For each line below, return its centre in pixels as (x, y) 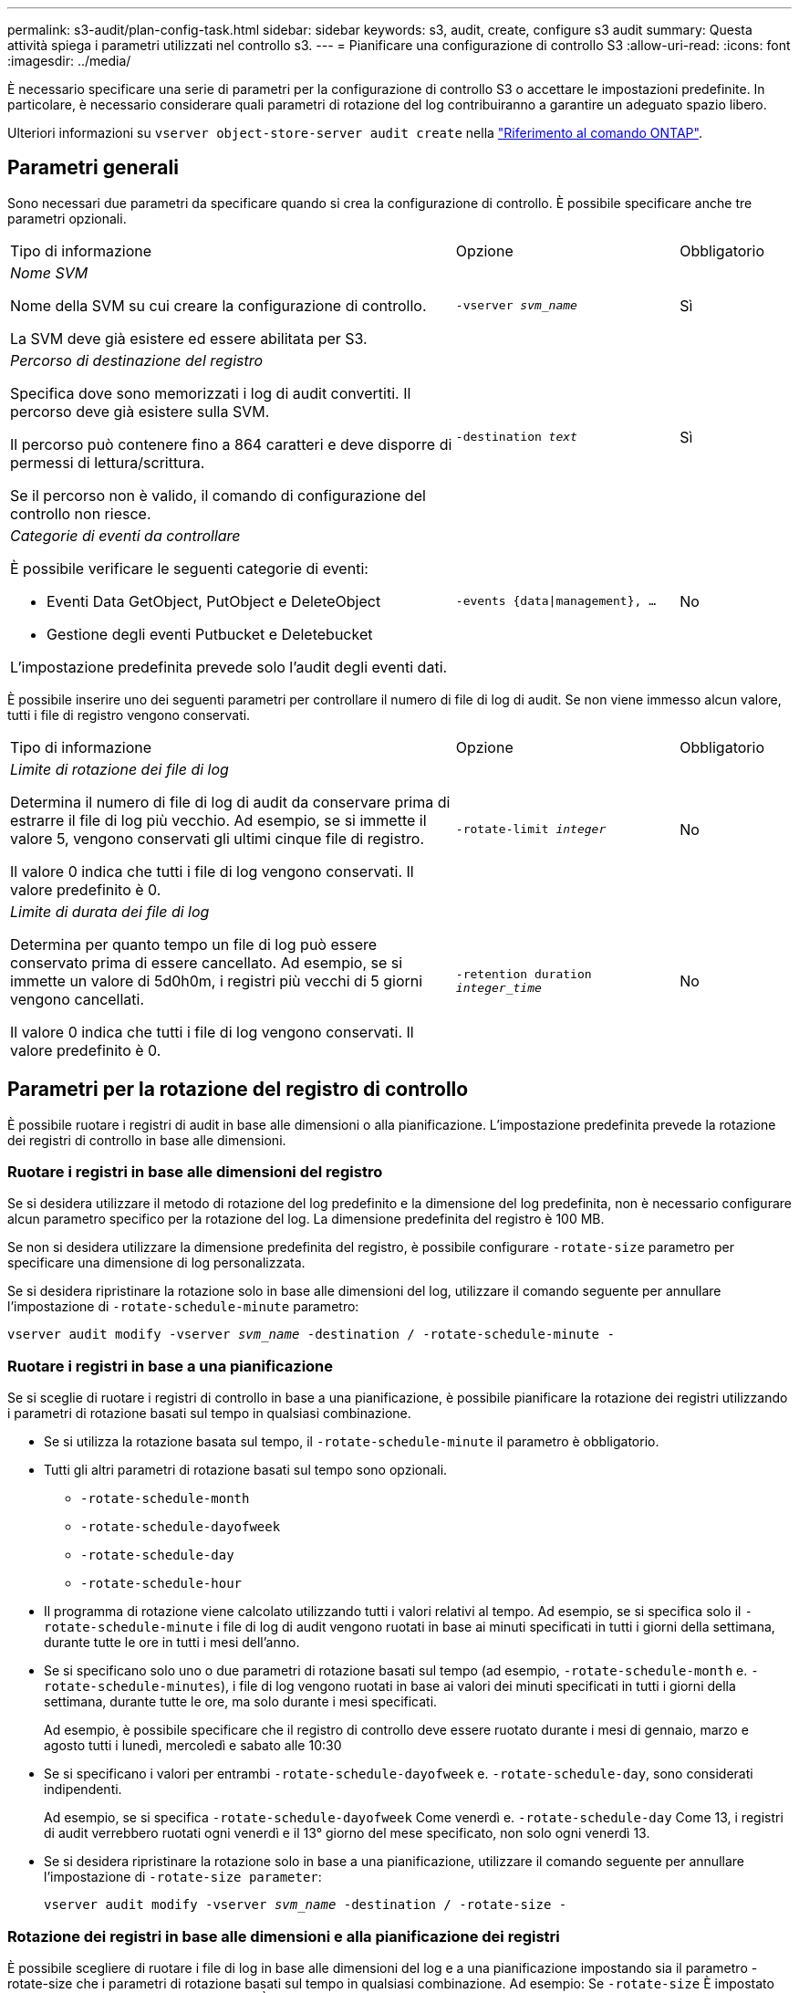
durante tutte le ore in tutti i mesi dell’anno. (172, 1643)
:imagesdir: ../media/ (69, 61)
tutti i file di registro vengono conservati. (129, 715)
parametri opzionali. (67, 218)
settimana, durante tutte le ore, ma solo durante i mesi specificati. (241, 1702)
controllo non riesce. (81, 513)
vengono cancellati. (78, 999)
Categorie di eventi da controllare (125, 535)
